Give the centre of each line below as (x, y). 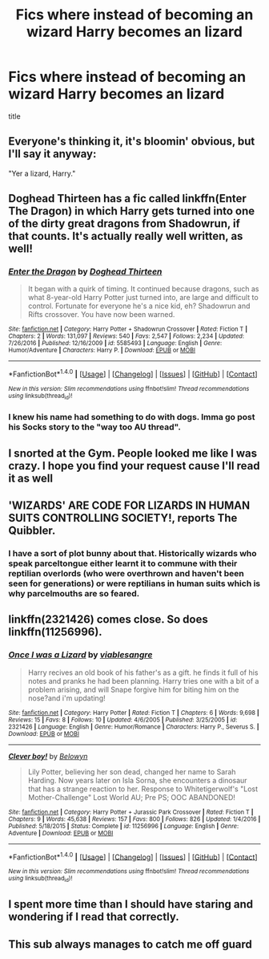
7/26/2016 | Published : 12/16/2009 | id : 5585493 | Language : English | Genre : (115, 343)
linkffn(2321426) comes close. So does (108, 620)
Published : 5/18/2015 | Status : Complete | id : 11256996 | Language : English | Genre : (124, 826)
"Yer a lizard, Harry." (42, 173)
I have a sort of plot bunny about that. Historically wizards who (133, 554)
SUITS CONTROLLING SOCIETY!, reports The (123, 518)
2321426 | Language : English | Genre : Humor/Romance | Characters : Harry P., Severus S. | (134, 727)
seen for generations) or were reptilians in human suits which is (134, 583)
